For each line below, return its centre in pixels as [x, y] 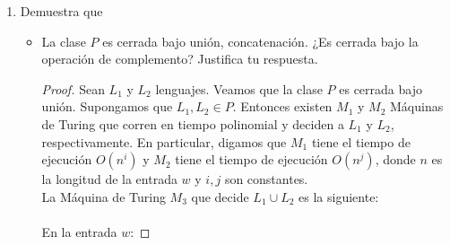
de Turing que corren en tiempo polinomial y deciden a [193, 123]
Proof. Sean [73, 88]
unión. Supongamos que [107, 106]
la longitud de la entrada [109, 179]
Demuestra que [61, 11]
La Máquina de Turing [104, 196]
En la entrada [79, 231]
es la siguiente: [339, 196]
